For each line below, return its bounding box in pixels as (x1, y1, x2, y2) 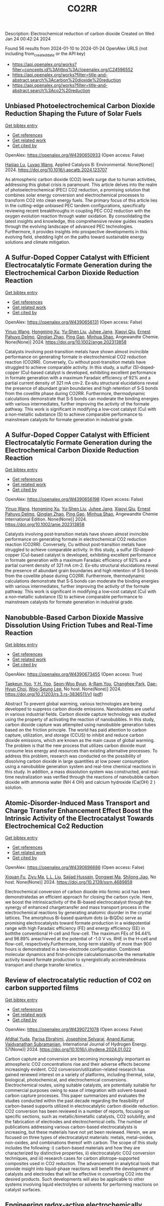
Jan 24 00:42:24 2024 (5, 36, 51, 42)
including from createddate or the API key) (5, 51, 86, 58)
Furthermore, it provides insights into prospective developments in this (5, 228, 148, 234)
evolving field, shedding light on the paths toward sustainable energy (5, 234, 144, 240)
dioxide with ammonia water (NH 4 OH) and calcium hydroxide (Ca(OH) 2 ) (5, 779, 156, 785)
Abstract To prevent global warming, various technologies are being (5, 701, 142, 707)
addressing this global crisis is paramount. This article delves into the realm (5, 182, 158, 187)
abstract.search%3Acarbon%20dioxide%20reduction (12, 77, 121, 83)
